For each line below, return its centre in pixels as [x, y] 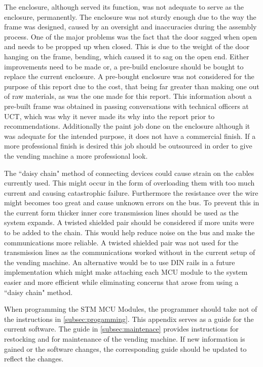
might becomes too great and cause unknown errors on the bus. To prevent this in [132, 203]
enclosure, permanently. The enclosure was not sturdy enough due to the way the [130, 16]
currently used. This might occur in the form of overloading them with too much [129, 183]
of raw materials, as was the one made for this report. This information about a [128, 96]
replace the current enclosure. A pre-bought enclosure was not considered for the [129, 76]
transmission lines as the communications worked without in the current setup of [130, 252]
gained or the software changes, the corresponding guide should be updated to [125, 348]
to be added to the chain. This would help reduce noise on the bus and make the [129, 232]
